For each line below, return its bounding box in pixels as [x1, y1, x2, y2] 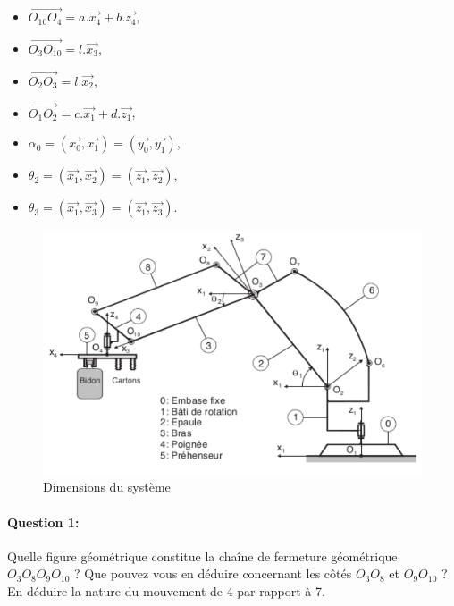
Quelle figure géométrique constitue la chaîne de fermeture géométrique [7, 546, 398, 565]
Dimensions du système [43, 477, 171, 496]
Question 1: [7, 512, 80, 531]
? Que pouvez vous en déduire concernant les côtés [74, 564, 352, 583]
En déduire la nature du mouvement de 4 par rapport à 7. [7, 581, 325, 600]
